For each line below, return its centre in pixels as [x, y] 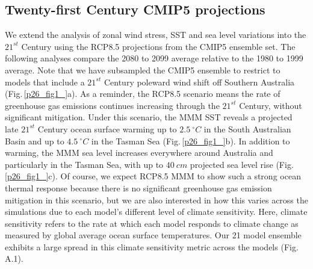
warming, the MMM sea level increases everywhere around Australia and [139, 153]
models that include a [45, 82]
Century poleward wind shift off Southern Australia [199, 82]
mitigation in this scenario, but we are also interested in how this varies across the [156, 199]
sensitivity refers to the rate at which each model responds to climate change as [152, 223]
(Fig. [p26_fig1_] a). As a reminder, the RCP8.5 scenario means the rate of [143, 94]
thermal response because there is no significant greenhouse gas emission [138, 187]
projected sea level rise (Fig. [242, 164]
